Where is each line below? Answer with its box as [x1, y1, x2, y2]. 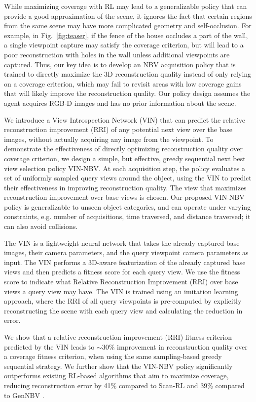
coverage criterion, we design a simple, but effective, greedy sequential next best [4, 153, 246, 163]
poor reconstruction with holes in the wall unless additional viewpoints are [4, 49, 230, 59]
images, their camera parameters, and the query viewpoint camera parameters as [4, 247, 249, 258]
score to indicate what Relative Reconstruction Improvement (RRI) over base [4, 276, 238, 287]
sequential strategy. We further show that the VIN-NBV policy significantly [4, 360, 233, 371]
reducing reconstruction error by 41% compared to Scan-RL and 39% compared [4, 380, 245, 390]
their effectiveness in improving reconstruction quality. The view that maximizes [4, 182, 247, 192]
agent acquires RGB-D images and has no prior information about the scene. [4, 97, 236, 108]
